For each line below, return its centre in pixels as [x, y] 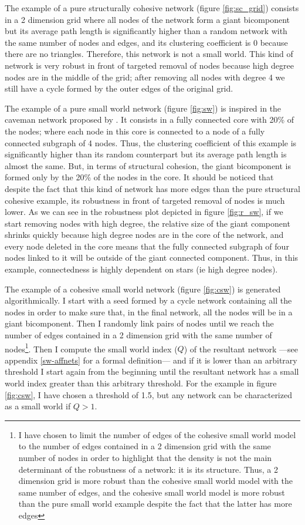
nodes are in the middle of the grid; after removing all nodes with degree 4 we [145, 77]
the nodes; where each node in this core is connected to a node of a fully [135, 131]
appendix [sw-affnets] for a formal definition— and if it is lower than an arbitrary [151, 360]
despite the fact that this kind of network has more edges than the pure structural [152, 188]
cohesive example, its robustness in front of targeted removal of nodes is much [145, 200]
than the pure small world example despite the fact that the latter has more [155, 504]
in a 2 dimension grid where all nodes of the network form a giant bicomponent [148, 19]
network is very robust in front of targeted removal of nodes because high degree [149, 65]
